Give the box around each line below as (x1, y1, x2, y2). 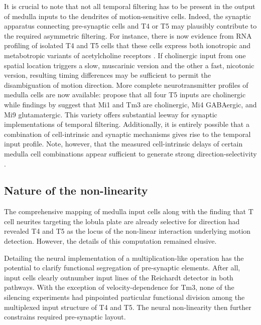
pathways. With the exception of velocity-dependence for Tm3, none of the (4, 282, 234, 292)
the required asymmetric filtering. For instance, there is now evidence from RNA (4, 30, 252, 41)
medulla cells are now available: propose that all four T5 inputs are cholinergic (4, 89, 246, 100)
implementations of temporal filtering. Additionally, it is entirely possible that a (4, 119, 249, 129)
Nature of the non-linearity (4, 183, 148, 198)
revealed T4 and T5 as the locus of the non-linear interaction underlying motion (4, 226, 251, 236)
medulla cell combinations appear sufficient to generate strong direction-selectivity (4, 148, 257, 158)
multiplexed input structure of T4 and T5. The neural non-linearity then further (4, 301, 251, 312)
